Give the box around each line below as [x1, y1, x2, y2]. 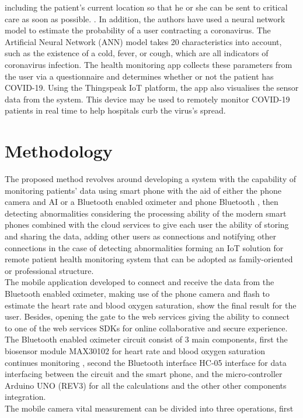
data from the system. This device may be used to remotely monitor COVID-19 [5, 92, 290, 105]
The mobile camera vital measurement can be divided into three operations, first [5, 402, 294, 414]
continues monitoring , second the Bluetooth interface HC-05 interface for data [5, 356, 287, 368]
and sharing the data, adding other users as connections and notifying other [5, 230, 276, 242]
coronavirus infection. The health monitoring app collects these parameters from [5, 58, 292, 70]
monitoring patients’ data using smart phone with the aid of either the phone [5, 184, 282, 196]
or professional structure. [5, 264, 94, 276]
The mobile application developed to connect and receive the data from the [5, 276, 274, 288]
